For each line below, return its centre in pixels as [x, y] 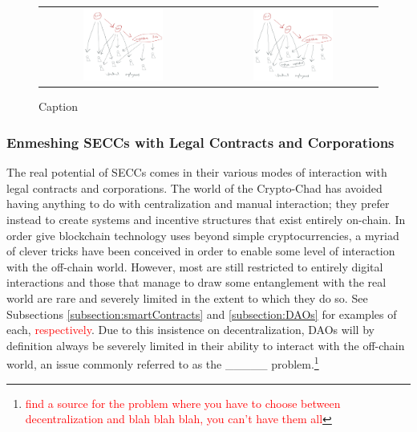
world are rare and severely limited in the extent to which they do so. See [187, 298]
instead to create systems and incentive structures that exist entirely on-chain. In [206, 220]
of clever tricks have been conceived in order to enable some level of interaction [201, 251]
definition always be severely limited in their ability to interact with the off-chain [206, 345]
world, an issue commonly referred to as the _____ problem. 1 [163, 363]
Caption [59, 106]
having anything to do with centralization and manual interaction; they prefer [198, 204]
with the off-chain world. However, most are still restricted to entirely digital [195, 266]
